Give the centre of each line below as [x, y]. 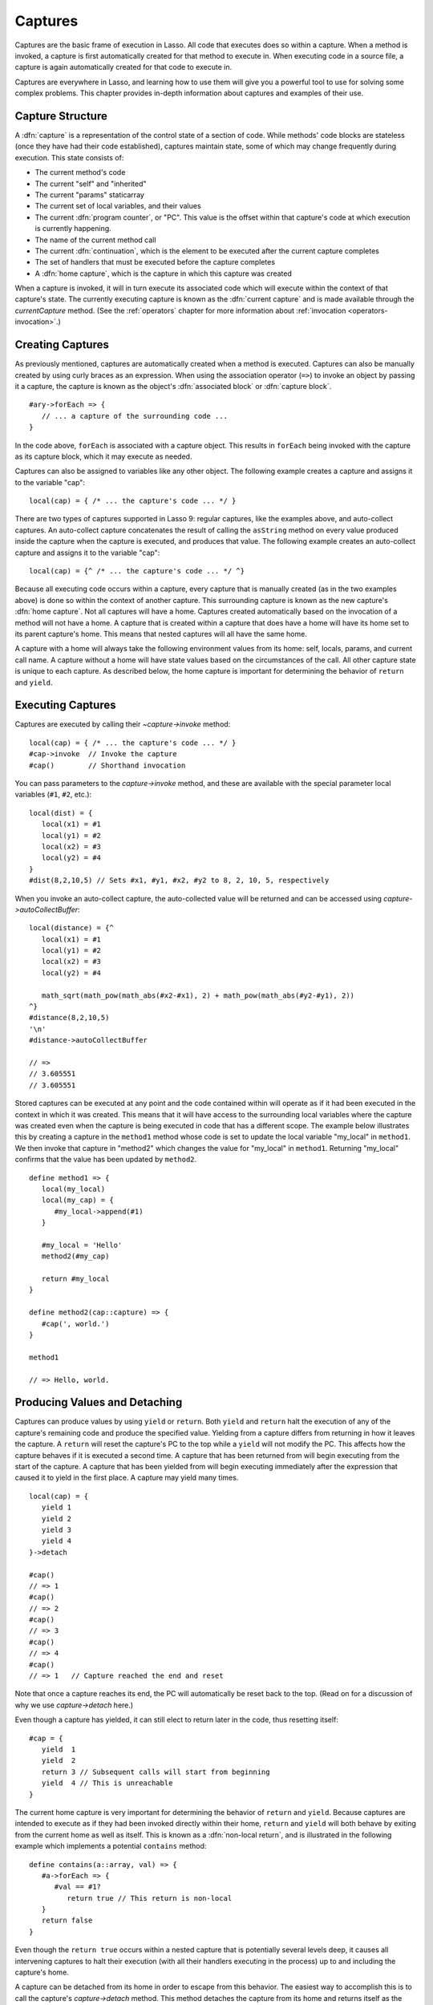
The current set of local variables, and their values [118, 206]
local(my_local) [73, 1189]
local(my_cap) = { [77, 1200]
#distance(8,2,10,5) [69, 1018]
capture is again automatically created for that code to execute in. [123, 67]
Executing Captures [65, 705]
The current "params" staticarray [89, 194]
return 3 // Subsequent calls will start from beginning [156, 1772]
